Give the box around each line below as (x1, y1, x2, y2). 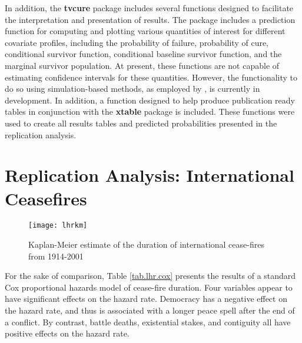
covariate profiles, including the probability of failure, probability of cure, (5, 36, 269, 48)
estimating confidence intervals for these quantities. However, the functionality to (5, 71, 298, 83)
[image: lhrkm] (28, 221, 88, 230)
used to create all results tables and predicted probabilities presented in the (5, 116, 277, 129)
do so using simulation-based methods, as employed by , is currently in (5, 82, 260, 95)
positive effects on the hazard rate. (5, 327, 130, 339)
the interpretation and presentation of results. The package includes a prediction (5, 13, 296, 25)
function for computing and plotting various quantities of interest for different (5, 25, 286, 37)
